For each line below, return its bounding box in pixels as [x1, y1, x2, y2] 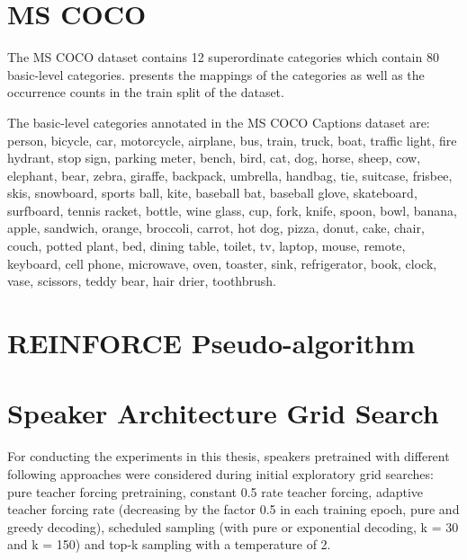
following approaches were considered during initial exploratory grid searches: [7, 464, 434, 483]
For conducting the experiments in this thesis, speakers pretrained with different [7, 447, 450, 466]
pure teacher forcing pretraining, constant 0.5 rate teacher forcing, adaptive [7, 482, 424, 501]
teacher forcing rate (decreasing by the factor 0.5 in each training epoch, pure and [7, 500, 460, 519]
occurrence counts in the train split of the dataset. [7, 83, 284, 102]
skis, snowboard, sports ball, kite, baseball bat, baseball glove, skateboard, [7, 183, 418, 202]
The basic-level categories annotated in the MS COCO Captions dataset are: [7, 112, 430, 131]
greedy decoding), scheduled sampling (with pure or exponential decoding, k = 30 [7, 517, 459, 536]
